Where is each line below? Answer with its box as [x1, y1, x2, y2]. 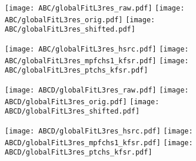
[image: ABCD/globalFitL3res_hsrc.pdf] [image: [5, 126, 193, 135]
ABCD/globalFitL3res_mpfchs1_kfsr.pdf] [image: [5, 138, 193, 147]
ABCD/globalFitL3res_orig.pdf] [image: [5, 97, 160, 106]
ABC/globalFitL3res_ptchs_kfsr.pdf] [5, 66, 148, 75]
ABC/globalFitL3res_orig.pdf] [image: [5, 15, 155, 24]
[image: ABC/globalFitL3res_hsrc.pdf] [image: [5, 44, 189, 53]
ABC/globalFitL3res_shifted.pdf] [5, 25, 135, 34]
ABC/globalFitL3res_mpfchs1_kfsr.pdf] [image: [5, 56, 189, 65]
